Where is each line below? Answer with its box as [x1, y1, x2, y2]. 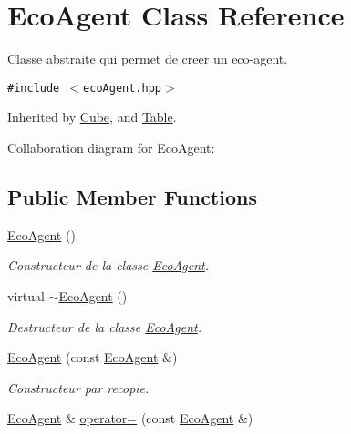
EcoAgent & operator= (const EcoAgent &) [7, 409, 253, 428]
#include [7, 81, 60, 95]
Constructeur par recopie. [7, 378, 150, 397]
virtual [7, 286, 45, 305]
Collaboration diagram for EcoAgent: [7, 137, 215, 156]
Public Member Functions [7, 182, 257, 210]
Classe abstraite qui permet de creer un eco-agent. [7, 49, 288, 68]
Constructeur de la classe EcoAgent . [7, 256, 210, 275]
